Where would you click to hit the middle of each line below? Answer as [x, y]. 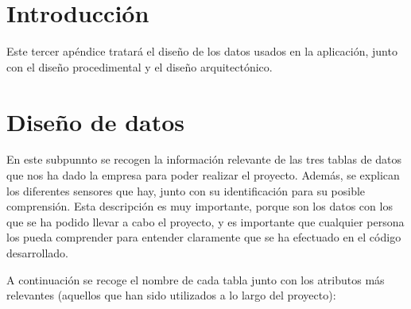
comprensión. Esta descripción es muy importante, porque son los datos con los [200, 206]
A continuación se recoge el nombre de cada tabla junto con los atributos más [196, 279]
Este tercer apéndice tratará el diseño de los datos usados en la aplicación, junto [202, 51]
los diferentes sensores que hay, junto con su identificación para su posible [186, 190]
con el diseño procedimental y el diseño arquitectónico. [140, 66]
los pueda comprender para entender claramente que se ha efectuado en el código [204, 237]
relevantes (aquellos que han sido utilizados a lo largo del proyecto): [171, 295]
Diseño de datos [96, 121]
